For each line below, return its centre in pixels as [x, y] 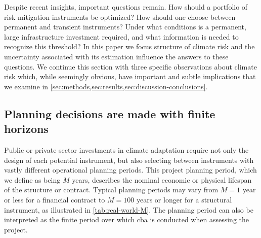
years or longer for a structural [184, 199]
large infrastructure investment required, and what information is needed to [121, 36]
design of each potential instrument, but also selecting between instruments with [129, 160]
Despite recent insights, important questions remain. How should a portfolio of [126, 7]
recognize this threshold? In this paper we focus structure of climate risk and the [129, 46]
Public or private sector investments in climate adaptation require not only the [126, 149]
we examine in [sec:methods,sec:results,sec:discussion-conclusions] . [106, 86]
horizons [26, 129]
